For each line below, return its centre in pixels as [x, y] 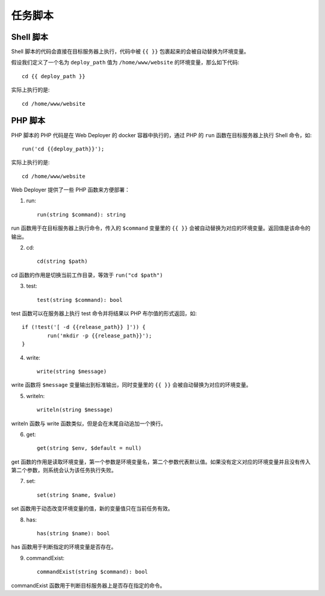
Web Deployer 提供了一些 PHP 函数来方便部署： [71, 190]
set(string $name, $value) [77, 495]
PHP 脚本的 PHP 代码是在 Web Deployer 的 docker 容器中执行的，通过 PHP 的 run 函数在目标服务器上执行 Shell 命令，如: [162, 135]
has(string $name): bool [73, 533]
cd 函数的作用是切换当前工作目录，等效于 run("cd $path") [87, 275]
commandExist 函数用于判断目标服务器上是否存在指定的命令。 [88, 585]
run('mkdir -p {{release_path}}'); [100, 336]
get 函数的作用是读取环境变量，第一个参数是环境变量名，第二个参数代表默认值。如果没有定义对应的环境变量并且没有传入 [161, 462]
